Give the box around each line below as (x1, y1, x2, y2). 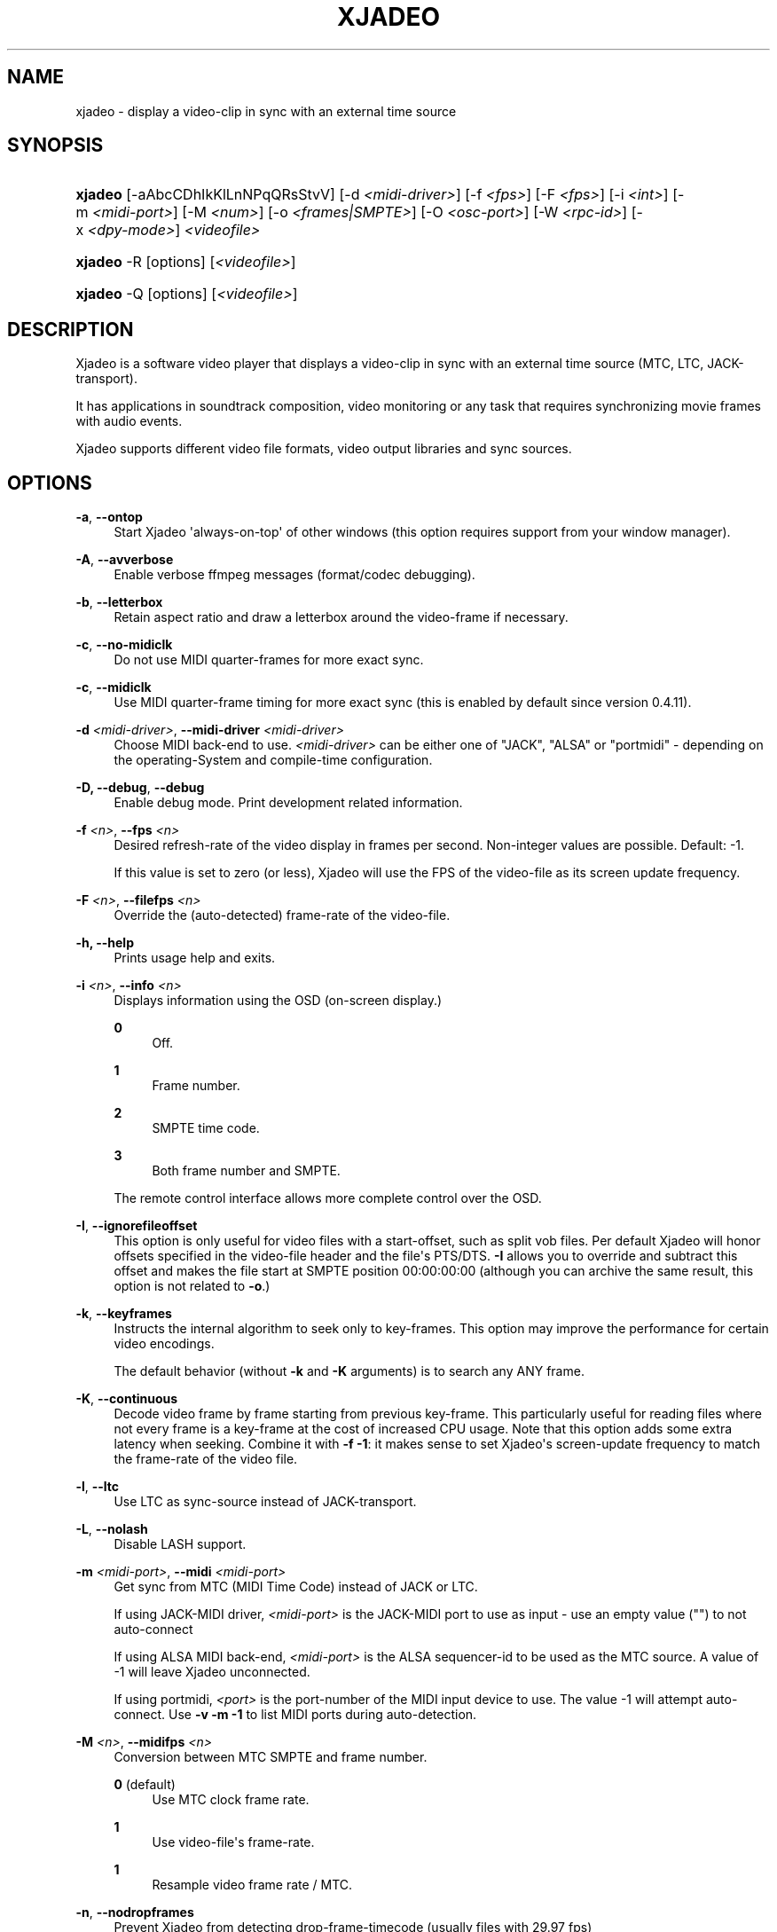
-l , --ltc (75, 1479, 120, 1495)
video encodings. (114, 1336, 215, 1352)
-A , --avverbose (75, 552, 174, 568)
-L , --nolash (75, 1521, 148, 1537)
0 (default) (114, 1777, 176, 1793)
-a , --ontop (75, 509, 143, 525)
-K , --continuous (75, 1391, 178, 1407)
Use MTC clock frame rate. (152, 1792, 310, 1808)
